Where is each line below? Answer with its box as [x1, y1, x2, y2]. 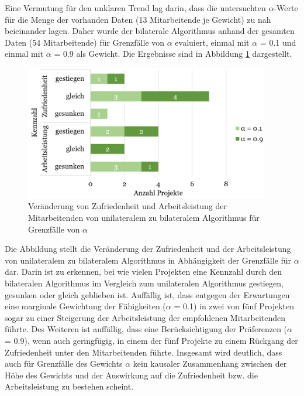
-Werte [274, 2, 298, 13]
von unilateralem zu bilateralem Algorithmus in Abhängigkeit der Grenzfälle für [5, 254, 292, 266]
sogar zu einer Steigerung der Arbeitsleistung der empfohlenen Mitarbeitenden [5, 311, 286, 323]
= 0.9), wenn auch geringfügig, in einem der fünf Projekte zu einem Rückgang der [5, 334, 298, 346]
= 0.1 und [260, 36, 296, 48]
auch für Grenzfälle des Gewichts [5, 357, 123, 370]
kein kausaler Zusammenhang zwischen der [133, 357, 287, 370]
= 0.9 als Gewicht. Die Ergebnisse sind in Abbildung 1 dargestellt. [54, 47, 292, 60]
